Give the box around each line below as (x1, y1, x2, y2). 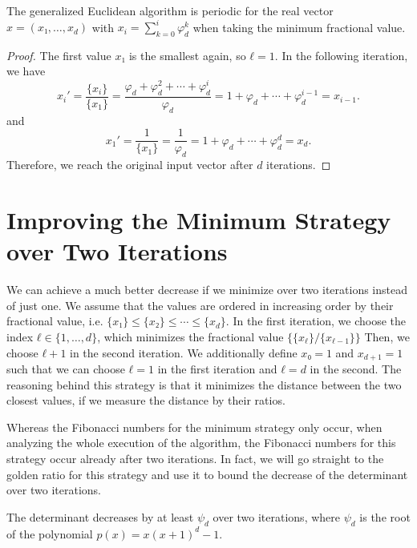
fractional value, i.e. (6, 312, 103, 329)
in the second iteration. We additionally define (70, 344, 298, 361)
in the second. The (310, 360, 402, 377)
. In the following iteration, (274, 46, 408, 63)
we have (6, 62, 46, 79)
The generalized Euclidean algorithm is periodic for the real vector (6, 2, 334, 18)
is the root (359, 508, 411, 525)
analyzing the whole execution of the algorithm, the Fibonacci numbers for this (6, 434, 396, 451)
